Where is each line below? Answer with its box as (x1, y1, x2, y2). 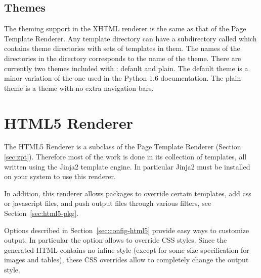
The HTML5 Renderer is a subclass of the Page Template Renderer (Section (4, 141, 241, 152)
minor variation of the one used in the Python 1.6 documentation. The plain (4, 73, 241, 83)
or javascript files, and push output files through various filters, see (4, 198, 211, 208)
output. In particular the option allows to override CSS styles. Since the (4, 235, 227, 245)
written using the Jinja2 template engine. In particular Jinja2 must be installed (4, 161, 250, 172)
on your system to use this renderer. (4, 171, 116, 182)
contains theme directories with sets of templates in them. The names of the (4, 43, 240, 53)
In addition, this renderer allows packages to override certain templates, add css (4, 188, 251, 198)
